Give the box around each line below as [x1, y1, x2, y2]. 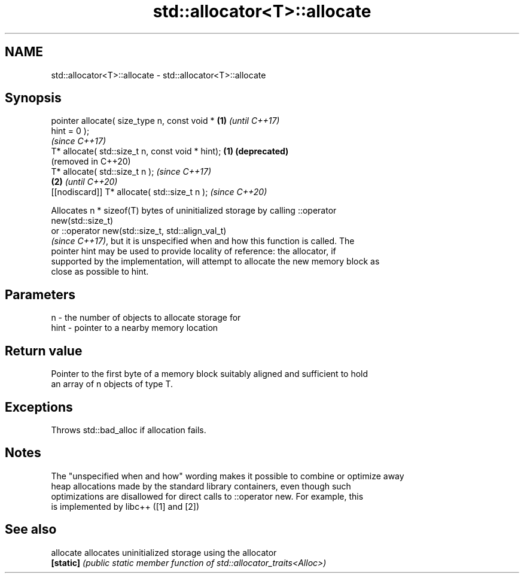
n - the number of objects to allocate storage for [51, 312, 241, 323]
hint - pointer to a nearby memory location [51, 323, 218, 333]
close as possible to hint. [51, 266, 149, 277]
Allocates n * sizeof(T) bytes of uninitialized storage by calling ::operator [51, 205, 337, 216]
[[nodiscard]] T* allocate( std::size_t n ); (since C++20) [51, 187, 267, 197]
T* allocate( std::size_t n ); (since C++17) [51, 166, 212, 177]
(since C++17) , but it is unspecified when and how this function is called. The [51, 236, 355, 247]
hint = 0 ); [51, 126, 90, 136]
